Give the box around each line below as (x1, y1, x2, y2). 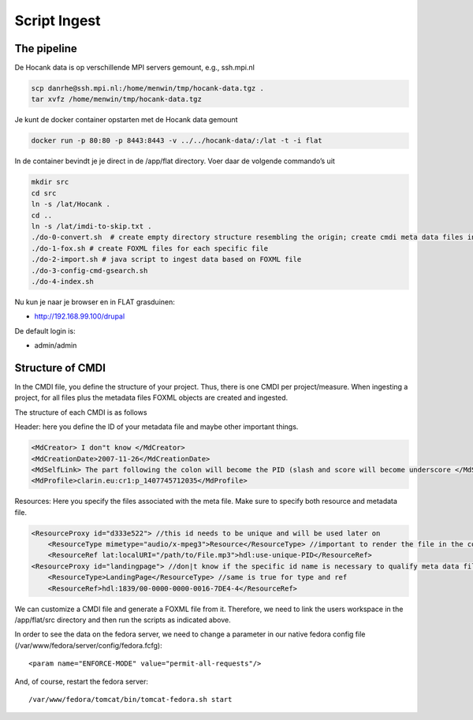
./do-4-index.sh (31, 277, 95, 285)
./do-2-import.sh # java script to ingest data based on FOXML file (31, 255, 302, 264)
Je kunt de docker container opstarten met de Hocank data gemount (14, 115, 238, 125)
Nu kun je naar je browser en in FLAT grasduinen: (14, 297, 175, 307)
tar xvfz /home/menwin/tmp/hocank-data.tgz (31, 95, 203, 104)
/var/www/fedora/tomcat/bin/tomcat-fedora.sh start (28, 695, 233, 703)
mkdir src (31, 177, 69, 187)
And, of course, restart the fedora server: (14, 677, 149, 686)
